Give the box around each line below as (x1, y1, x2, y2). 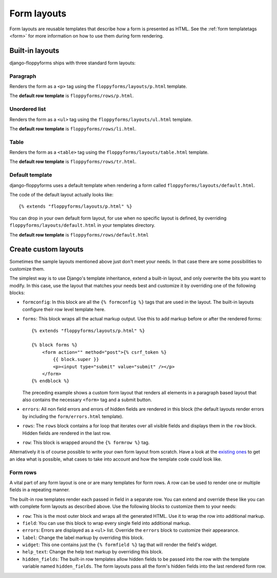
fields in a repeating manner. (9, 486, 70, 493)
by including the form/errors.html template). (22, 413, 124, 419)
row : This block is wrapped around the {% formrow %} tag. (22, 440, 150, 446)
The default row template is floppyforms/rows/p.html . (9, 93, 134, 99)
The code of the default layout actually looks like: (9, 191, 114, 197)
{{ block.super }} (53, 356, 100, 363)
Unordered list (9, 105, 46, 113)
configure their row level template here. (22, 306, 106, 312)
